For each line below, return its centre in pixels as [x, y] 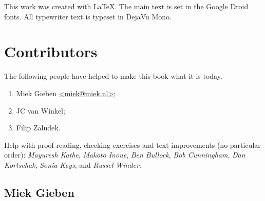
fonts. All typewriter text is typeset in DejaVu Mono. [88, 16]
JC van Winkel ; [41, 110]
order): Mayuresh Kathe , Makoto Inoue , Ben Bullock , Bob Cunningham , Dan [125, 155]
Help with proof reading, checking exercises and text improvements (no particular [132, 144]
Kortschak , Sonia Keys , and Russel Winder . [73, 164]
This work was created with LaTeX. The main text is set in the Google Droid [126, 6]
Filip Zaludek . [38, 128]
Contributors [51, 51]
